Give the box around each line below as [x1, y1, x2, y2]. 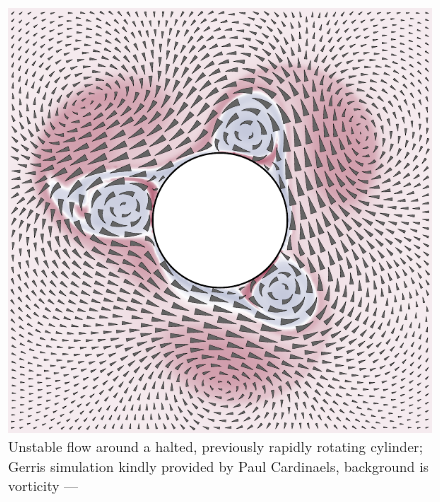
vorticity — [8, 475, 79, 496]
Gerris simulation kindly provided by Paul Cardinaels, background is [8, 455, 429, 476]
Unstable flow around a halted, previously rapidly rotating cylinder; [8, 436, 423, 457]
